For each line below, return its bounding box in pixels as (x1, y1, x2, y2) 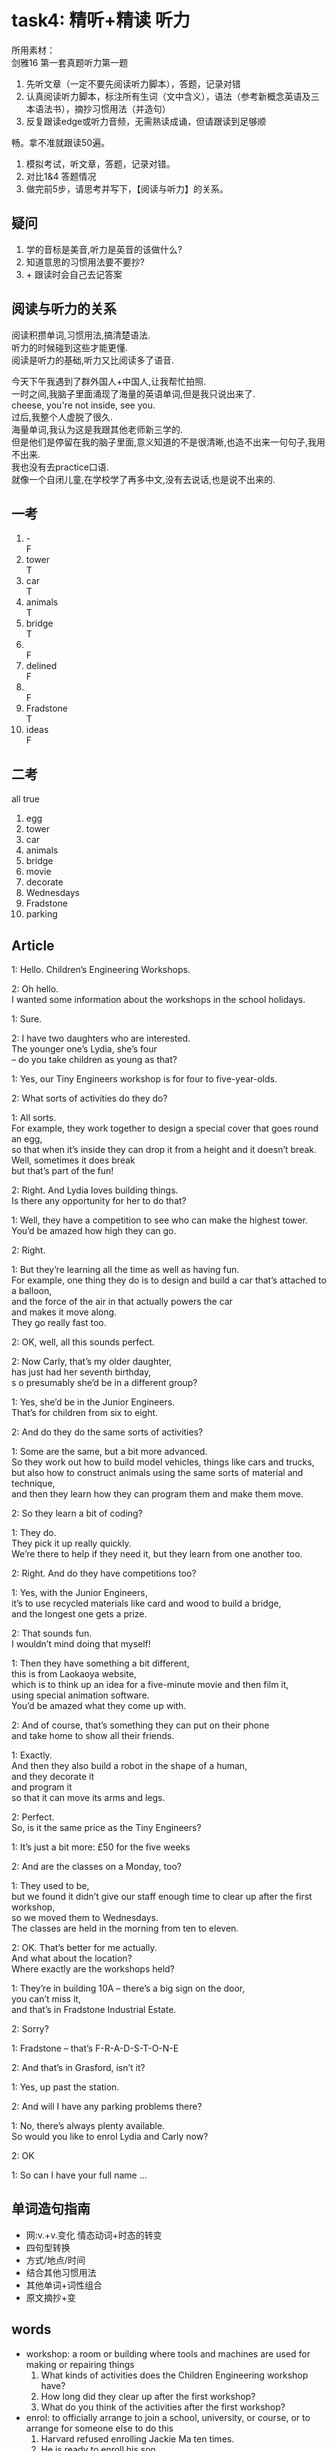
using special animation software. (11, 1689, 150, 1701)
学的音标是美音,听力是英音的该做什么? (25, 243, 183, 255)
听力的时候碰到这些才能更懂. (11, 341, 129, 353)
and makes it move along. (11, 1306, 118, 1318)
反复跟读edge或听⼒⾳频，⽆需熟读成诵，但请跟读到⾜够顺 (25, 115, 267, 127)
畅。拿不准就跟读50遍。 (11, 136, 111, 148)
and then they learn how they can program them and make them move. (11, 1488, 304, 1500)
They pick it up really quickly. (11, 1537, 132, 1549)
